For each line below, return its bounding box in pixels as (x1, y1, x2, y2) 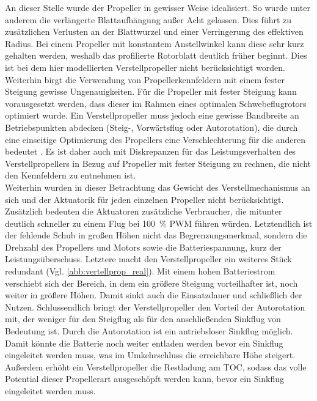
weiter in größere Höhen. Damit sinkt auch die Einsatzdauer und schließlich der (5, 289, 302, 301)
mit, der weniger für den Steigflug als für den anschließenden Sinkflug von (5, 312, 281, 325)
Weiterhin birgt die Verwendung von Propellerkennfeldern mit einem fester (5, 73, 285, 86)
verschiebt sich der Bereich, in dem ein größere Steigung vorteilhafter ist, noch (5, 276, 298, 289)
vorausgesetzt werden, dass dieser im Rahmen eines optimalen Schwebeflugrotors (5, 97, 307, 109)
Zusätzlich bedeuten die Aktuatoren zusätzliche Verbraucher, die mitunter (5, 205, 282, 218)
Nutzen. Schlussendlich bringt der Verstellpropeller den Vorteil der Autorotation (5, 300, 305, 313)
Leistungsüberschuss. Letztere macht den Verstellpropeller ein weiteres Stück (5, 252, 292, 265)
